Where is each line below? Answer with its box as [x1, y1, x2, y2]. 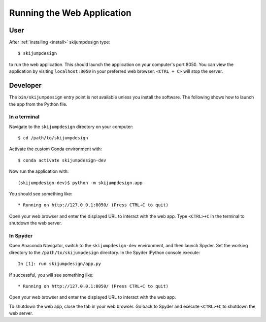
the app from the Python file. [9, 101, 67, 107]
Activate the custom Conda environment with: [9, 146, 102, 152]
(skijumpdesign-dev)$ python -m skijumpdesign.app [18, 180, 143, 186]
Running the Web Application [9, 7, 132, 18]
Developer [9, 81, 42, 90]
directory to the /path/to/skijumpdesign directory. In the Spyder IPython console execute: [9, 249, 200, 256]
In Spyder [9, 232, 33, 239]
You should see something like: [9, 191, 72, 197]
